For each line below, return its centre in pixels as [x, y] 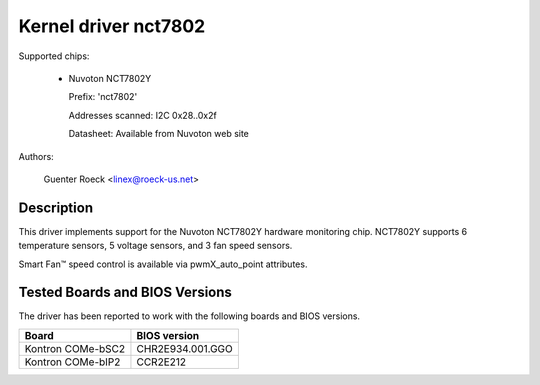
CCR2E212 [161, 362]
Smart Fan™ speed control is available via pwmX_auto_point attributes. [163, 264]
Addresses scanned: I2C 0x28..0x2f [142, 115]
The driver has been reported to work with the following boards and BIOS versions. [189, 316]
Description [56, 207]
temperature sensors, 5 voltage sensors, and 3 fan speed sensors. [155, 246]
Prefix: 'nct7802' [103, 97]
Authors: [36, 156]
